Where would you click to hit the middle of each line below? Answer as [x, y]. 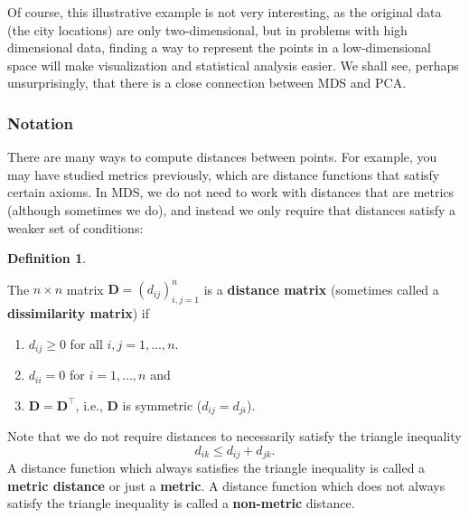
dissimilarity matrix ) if [78, 313]
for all [86, 343]
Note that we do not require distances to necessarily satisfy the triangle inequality [234, 436]
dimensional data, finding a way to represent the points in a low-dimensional [220, 47]
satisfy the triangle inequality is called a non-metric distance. [181, 503]
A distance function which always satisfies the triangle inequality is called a [216, 468]
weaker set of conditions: [75, 227]
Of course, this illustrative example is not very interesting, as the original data [225, 12]
